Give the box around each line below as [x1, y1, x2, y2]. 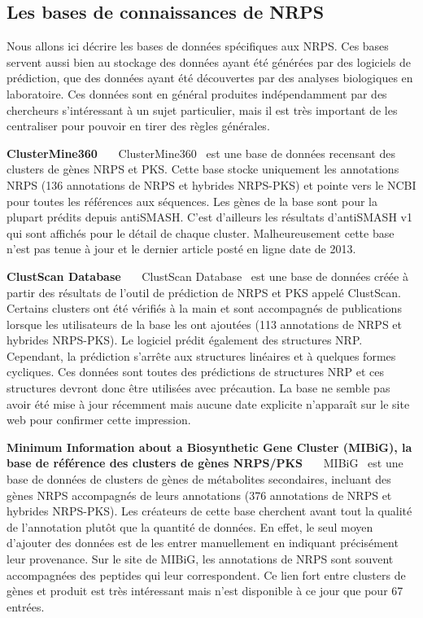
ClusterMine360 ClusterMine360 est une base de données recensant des [7, 144, 395, 161]
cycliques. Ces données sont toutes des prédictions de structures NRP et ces [7, 363, 384, 380]
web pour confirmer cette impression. [7, 411, 191, 428]
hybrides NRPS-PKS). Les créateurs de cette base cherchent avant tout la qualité [7, 502, 412, 519]
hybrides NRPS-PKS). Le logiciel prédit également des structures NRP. [7, 331, 363, 348]
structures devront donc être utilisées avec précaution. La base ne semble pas [7, 379, 390, 397]
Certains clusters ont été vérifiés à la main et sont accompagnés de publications [7, 300, 402, 317]
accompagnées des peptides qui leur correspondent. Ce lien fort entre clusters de [7, 566, 406, 583]
